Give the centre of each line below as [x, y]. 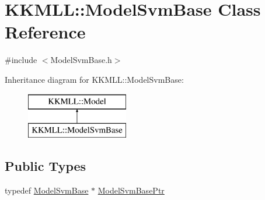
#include [21, 60]
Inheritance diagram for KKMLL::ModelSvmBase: [94, 79]
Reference [45, 32]
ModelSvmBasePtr [131, 190]
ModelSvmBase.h [81, 60]
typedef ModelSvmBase [47, 190]
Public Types [46, 166]
